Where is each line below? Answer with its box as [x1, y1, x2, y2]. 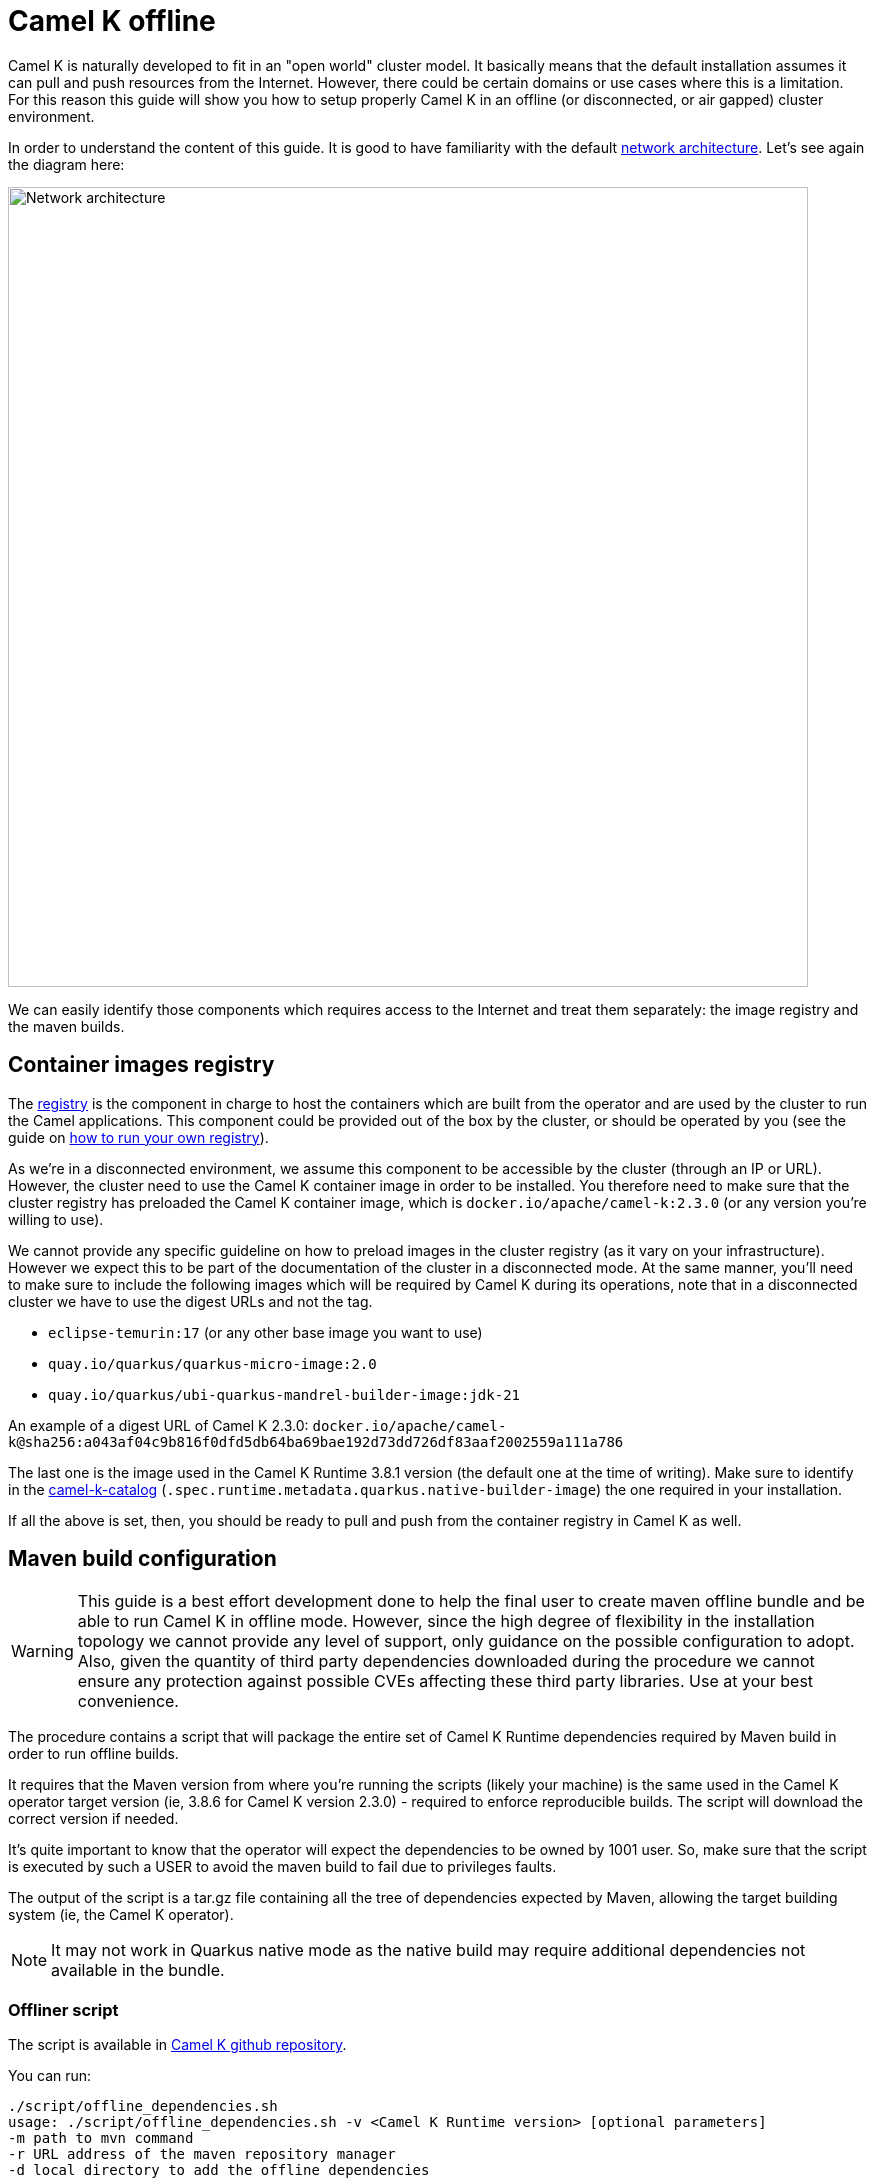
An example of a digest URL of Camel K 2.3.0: [8, 1416, 309, 1434]
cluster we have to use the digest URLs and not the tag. [8, 1292, 373, 1310]
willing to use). [8, 1210, 104, 1228]
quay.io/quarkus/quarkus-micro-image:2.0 [48, 1355, 377, 1372]
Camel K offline [8, 4, 216, 38]
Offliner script [8, 1999, 119, 2020]
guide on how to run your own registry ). [8, 1128, 269, 1146]
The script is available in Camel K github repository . [8, 2036, 347, 2054]
